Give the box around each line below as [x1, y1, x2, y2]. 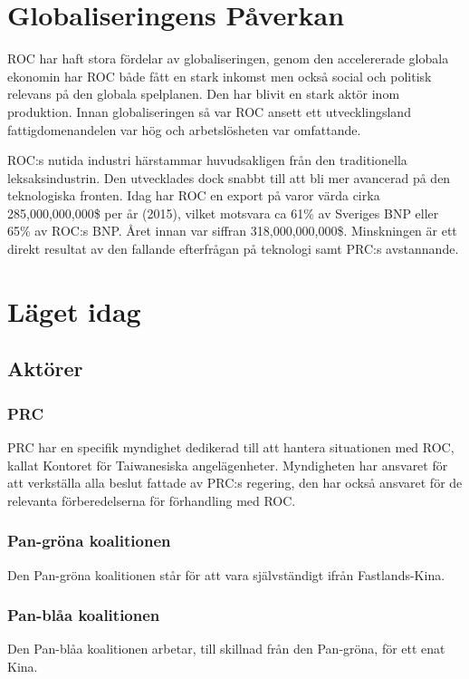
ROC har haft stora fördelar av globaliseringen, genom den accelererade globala [7, 49, 449, 68]
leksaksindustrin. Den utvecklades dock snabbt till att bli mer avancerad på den [7, 168, 451, 187]
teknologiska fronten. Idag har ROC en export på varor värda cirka [7, 186, 380, 205]
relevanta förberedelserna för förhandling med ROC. [7, 490, 296, 509]
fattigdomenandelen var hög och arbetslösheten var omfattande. [7, 120, 361, 139]
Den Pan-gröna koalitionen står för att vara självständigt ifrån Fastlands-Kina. [7, 565, 445, 584]
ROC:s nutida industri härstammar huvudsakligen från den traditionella [7, 150, 407, 170]
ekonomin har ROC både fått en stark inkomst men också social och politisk [7, 66, 432, 85]
